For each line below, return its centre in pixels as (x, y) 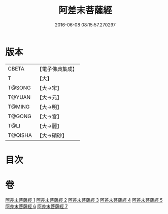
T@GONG (20, 116)
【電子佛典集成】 (57, 69)
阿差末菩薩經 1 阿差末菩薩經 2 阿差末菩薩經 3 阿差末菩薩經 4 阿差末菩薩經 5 (84, 200)
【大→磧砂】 (52, 135)
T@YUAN (19, 97)
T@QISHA (20, 135)
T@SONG (20, 88)
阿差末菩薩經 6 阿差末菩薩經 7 (37, 206)
